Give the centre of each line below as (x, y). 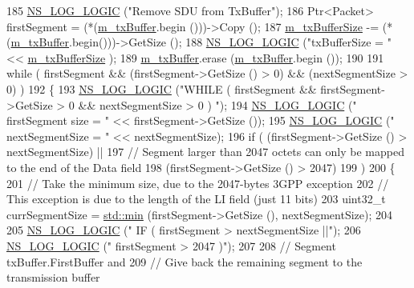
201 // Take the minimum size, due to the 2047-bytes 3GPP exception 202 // (198, 183)
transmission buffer (53, 277)
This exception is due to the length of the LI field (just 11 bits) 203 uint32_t (196, 199)
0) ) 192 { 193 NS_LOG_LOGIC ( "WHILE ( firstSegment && (162, 88)
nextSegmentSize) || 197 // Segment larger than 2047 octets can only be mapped (205, 152)
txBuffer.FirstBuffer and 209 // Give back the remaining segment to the (185, 261)
